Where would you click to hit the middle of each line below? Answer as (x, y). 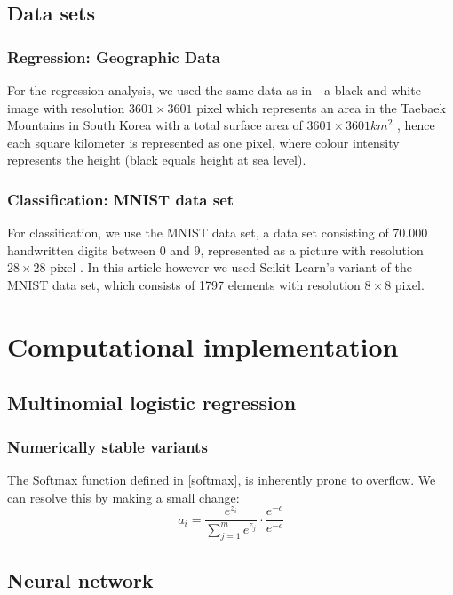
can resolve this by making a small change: (123, 497)
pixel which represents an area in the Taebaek (321, 107)
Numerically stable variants (107, 446)
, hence (416, 125)
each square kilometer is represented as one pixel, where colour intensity (203, 142)
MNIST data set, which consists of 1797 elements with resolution (184, 284)
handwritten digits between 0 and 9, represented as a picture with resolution (215, 249)
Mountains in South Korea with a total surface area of (155, 125)
